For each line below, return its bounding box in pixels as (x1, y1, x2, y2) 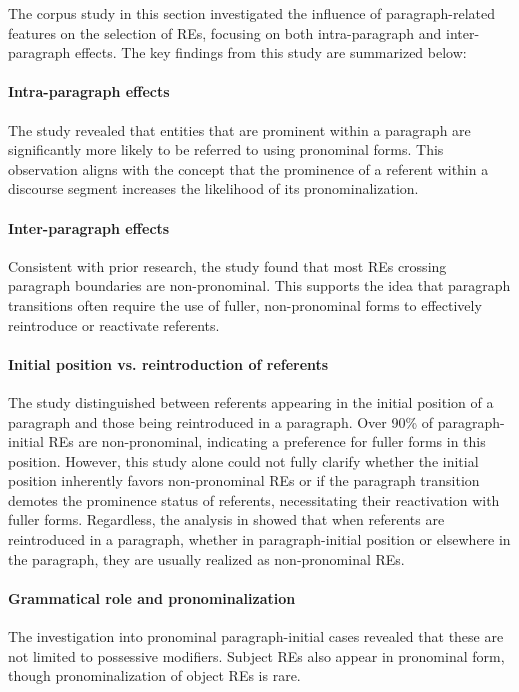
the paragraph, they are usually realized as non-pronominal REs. (8, 548, 405, 569)
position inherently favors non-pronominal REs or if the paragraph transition (8, 470, 480, 491)
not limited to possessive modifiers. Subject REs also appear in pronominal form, (8, 645, 505, 666)
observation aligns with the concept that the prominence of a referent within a (8, 158, 489, 179)
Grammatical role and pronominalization (8, 587, 296, 608)
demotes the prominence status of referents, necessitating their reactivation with (8, 489, 500, 510)
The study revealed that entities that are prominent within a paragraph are (8, 119, 471, 140)
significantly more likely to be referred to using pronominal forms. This (8, 139, 444, 160)
